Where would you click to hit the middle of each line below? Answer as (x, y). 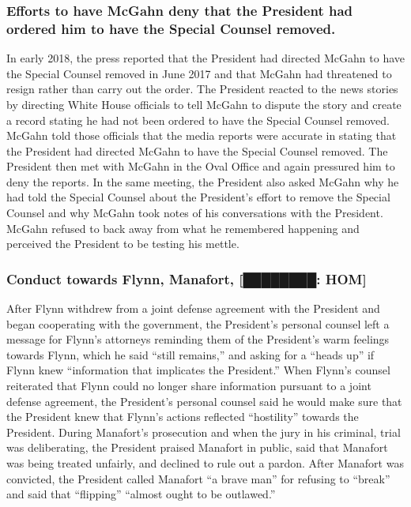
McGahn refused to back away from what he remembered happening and (183, 228)
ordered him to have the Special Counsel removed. (171, 28)
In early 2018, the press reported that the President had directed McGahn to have (205, 58)
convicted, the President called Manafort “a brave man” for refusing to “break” (198, 478)
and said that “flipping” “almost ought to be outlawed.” (141, 494)
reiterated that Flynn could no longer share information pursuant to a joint (189, 386)
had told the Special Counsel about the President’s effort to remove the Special (198, 197)
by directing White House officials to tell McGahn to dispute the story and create (204, 104)
